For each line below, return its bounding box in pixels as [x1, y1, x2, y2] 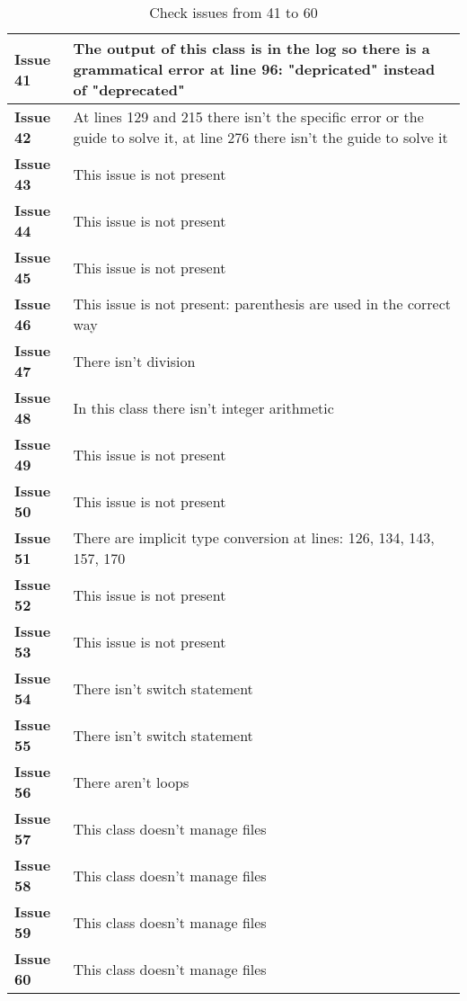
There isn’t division [73, 350, 196, 371]
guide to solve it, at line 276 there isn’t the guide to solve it [73, 127, 448, 147]
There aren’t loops [73, 771, 189, 792]
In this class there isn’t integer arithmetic [73, 397, 334, 418]
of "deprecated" [73, 79, 185, 100]
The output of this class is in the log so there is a [73, 38, 430, 58]
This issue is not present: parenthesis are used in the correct [73, 293, 451, 314]
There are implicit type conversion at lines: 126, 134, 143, [73, 527, 435, 548]
